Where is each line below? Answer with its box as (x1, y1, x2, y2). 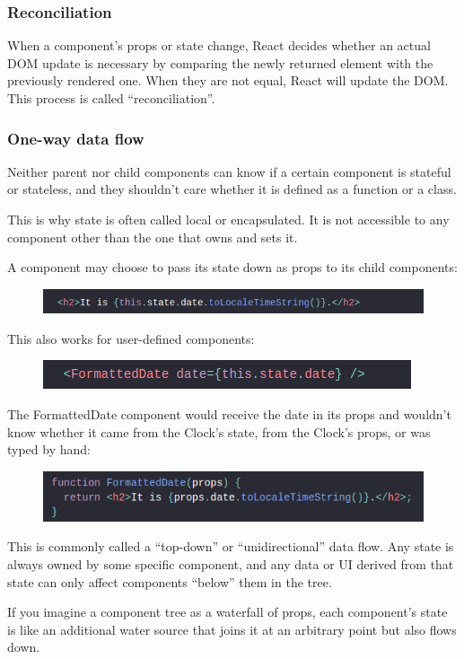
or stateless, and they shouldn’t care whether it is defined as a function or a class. (7, 180, 457, 198)
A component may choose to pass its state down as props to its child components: (7, 258, 458, 277)
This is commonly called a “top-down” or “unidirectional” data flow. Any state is (7, 537, 454, 556)
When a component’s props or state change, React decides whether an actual (7, 36, 431, 55)
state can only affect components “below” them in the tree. (7, 572, 332, 591)
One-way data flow (7, 127, 144, 149)
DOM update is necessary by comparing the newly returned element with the (7, 53, 433, 72)
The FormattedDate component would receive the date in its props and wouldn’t (7, 405, 451, 424)
